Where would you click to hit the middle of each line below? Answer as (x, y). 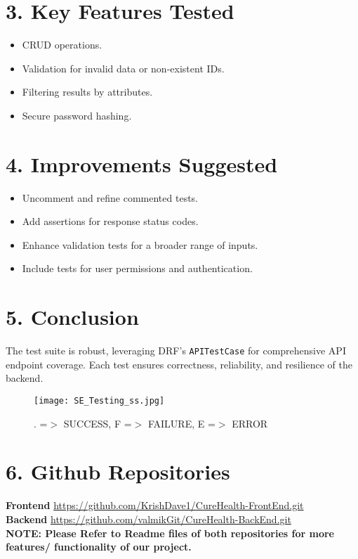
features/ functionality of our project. (99, 547)
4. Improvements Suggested (142, 163)
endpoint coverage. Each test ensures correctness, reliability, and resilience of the (179, 364)
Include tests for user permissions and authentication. (137, 268)
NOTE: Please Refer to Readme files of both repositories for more (170, 533)
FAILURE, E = (181, 423)
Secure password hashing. (77, 115)
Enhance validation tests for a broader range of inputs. (140, 244)
